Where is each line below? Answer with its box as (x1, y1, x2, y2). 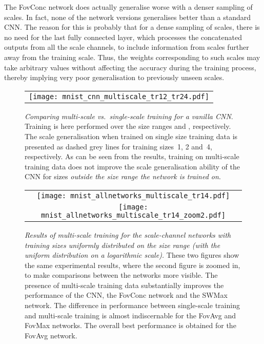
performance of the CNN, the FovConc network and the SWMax (25, 290, 228, 300)
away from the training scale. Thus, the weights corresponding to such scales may (4, 51, 260, 62)
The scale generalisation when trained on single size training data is (25, 130, 238, 141)
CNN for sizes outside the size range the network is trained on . (25, 171, 221, 182)
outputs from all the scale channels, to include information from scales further (4, 42, 249, 52)
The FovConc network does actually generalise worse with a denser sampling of (4, 2, 253, 12)
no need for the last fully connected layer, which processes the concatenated (4, 31, 242, 42)
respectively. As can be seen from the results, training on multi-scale (25, 151, 239, 162)
